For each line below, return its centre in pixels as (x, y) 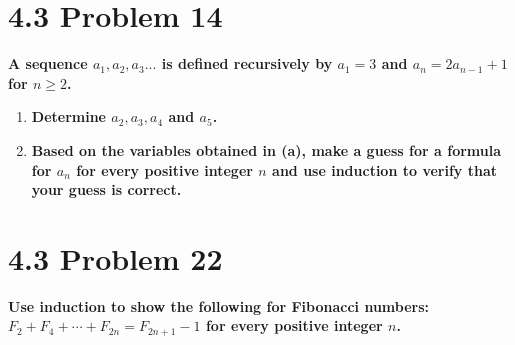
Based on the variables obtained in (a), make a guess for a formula (266, 149)
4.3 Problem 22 (115, 257)
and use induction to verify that (384, 169)
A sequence (48, 63)
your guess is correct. (106, 189)
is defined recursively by (247, 63)
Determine (68, 116)
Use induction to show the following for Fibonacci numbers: (219, 305)
